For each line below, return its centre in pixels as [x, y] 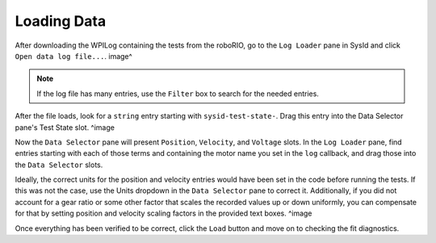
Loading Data [61, 21]
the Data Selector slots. [59, 165]
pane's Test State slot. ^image [65, 127]
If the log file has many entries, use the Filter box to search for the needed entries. [178, 94]
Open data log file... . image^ [73, 56]
